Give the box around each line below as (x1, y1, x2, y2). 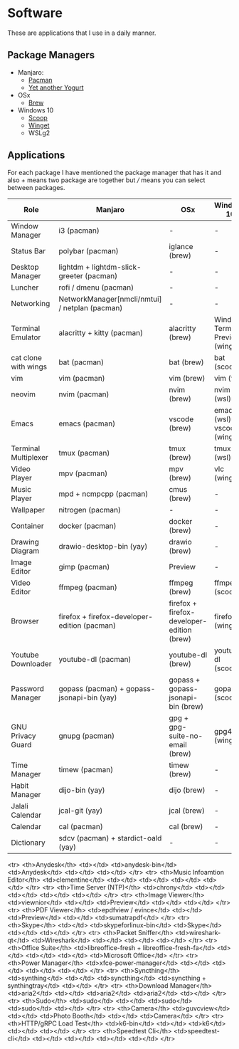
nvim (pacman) (58, 389, 110, 399)
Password (11, 683, 45, 693)
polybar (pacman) (58, 246, 119, 255)
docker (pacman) (58, 521, 117, 531)
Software (7, 5, 63, 21)
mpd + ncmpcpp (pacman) (58, 489, 149, 499)
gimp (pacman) (58, 562, 110, 571)
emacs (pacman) (58, 418, 116, 428)
